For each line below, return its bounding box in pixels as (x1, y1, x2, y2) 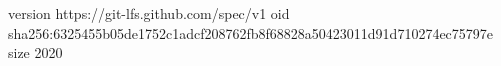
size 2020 (8, 42, 63, 63)
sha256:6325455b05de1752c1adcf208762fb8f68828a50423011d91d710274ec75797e (8, 22, 494, 43)
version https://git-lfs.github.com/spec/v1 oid (8, 3, 290, 23)
